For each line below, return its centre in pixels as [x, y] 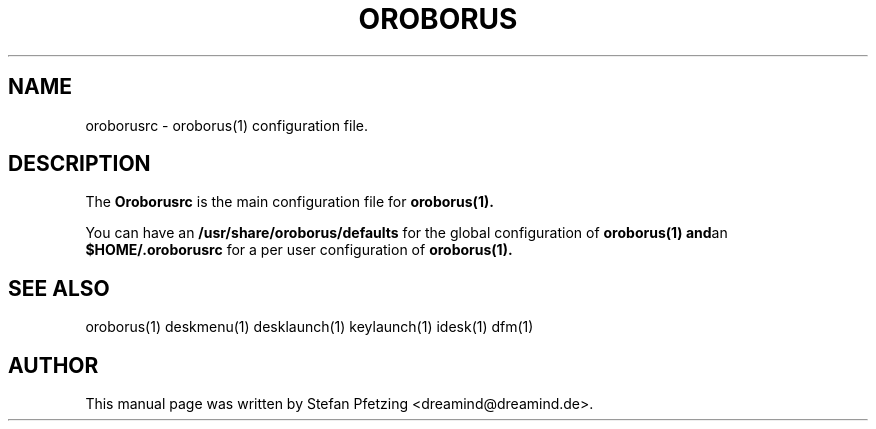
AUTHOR [53, 365]
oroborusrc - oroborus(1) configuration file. [227, 125]
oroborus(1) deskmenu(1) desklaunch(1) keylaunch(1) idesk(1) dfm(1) [309, 327]
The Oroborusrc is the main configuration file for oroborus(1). [289, 202]
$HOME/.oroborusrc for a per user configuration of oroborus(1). [299, 250]
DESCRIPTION [79, 164]
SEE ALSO [59, 288]
